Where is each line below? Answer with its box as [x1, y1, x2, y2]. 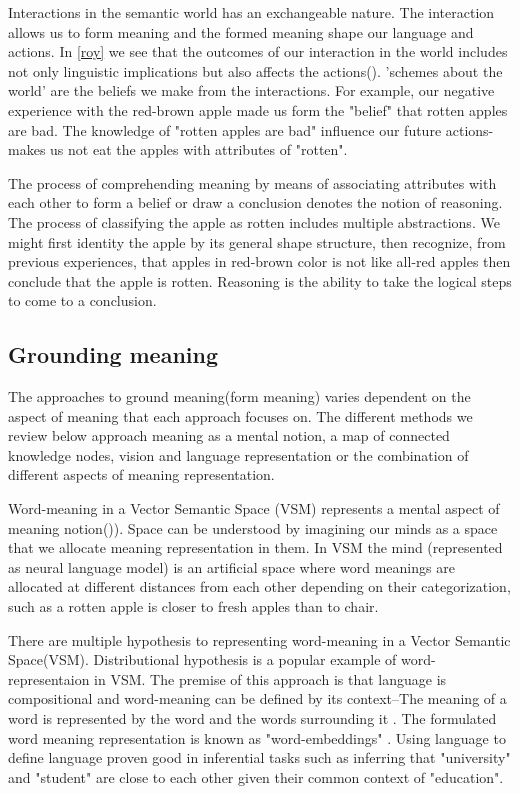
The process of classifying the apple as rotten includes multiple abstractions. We [8, 211, 500, 232]
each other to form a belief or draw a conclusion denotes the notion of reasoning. [8, 192, 503, 213]
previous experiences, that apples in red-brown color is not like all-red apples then [8, 251, 511, 272]
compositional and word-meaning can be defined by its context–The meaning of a [8, 688, 507, 709]
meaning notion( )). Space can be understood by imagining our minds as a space [8, 517, 498, 538]
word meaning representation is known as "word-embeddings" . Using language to [8, 727, 506, 748]
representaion [8, 668, 90, 689]
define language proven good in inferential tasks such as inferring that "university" [8, 747, 511, 768]
